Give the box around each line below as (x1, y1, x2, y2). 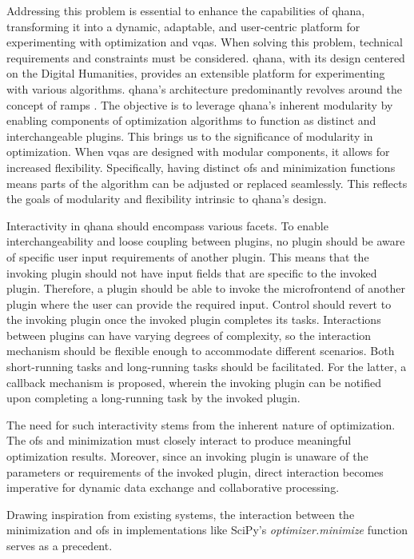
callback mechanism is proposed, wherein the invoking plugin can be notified (6, 373, 381, 390)
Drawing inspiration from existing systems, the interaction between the (6, 505, 355, 522)
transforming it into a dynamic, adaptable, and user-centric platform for (6, 18, 360, 34)
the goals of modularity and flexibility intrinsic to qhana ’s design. (6, 190, 327, 207)
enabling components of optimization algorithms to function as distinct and (6, 112, 376, 129)
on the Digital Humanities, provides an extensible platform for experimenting (6, 65, 385, 82)
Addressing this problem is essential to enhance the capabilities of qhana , (6, 2, 365, 18)
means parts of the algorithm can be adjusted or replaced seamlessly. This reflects (6, 174, 408, 191)
